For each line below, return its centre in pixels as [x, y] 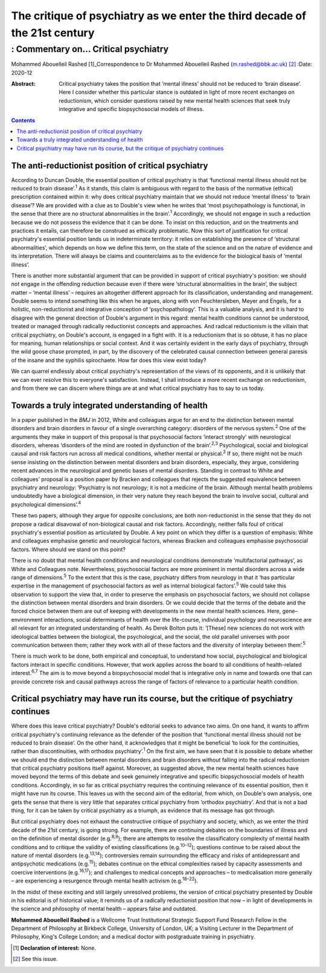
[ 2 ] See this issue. [35, 959]
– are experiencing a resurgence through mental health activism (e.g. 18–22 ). [105, 881]
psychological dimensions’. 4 [46, 504]
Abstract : [23, 83]
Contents [23, 120]
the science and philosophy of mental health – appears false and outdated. [104, 909]
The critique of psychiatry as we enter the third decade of [159, 16]
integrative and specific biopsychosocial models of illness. [132, 109]
